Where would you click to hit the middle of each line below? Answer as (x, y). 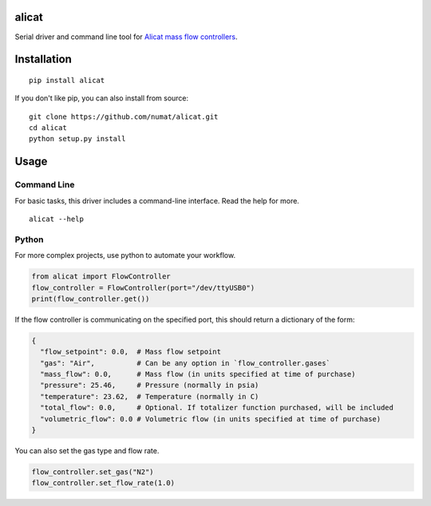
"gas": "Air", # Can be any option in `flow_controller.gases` (186, 363)
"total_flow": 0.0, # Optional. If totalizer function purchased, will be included (217, 408)
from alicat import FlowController (101, 277)
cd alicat (48, 128)
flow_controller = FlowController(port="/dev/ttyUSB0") (143, 288)
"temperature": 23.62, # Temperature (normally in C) (150, 396)
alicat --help (56, 219)
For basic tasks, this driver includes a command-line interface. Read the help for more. (157, 200)
